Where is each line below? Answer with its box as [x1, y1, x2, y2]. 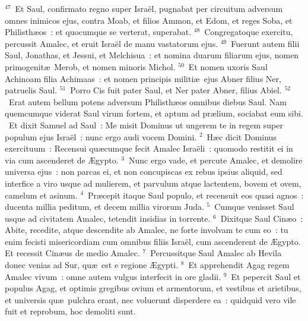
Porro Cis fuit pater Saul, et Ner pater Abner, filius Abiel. [70, 84, 282, 96]
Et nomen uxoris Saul [188, 60, 268, 73]
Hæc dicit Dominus [207, 130, 277, 143]
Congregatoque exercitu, [204, 26, 293, 38]
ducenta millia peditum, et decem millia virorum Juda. [5, 200, 204, 213]
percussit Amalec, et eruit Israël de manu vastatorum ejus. [5, 37, 218, 49]
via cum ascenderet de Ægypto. [5, 153, 119, 166]
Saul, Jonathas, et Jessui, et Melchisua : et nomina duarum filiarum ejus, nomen [5, 49, 299, 61]
